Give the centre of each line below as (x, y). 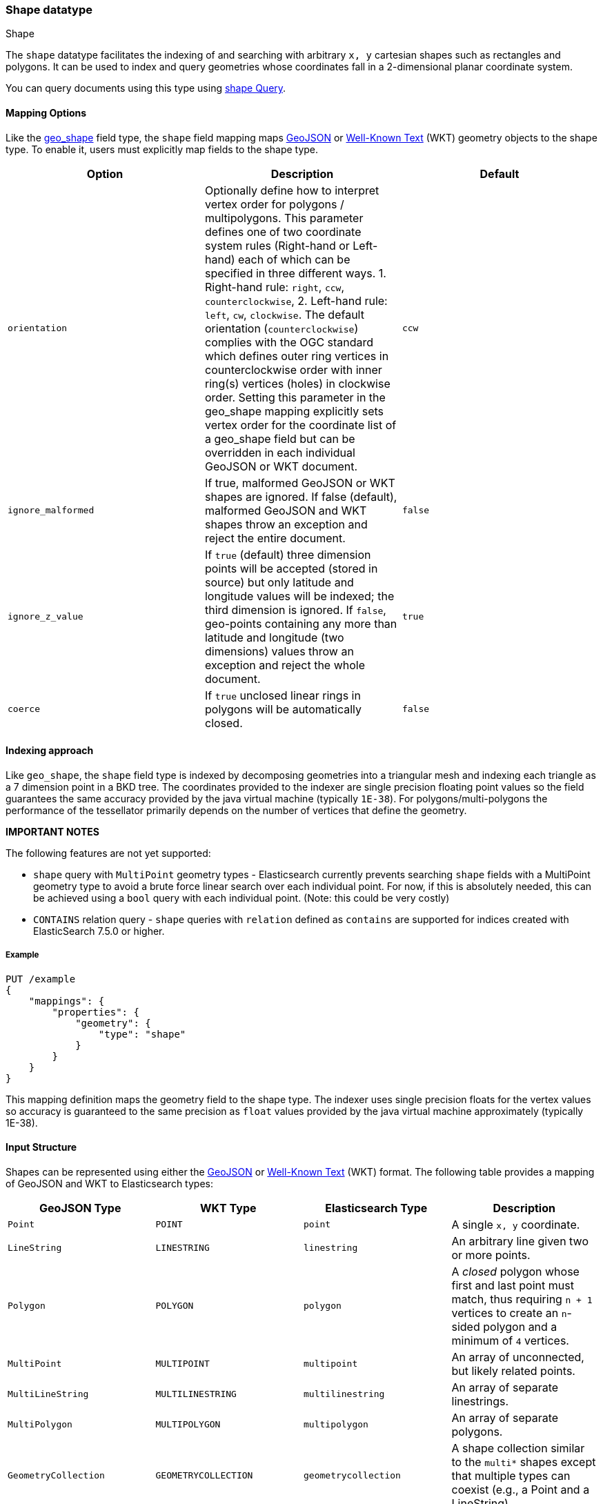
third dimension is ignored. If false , (295, 610)
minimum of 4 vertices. (510, 1340)
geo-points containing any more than (301, 623)
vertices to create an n (509, 1313)
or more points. (491, 1255)
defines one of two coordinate (283, 231)
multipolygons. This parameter (284, 218)
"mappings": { (67, 1001)
